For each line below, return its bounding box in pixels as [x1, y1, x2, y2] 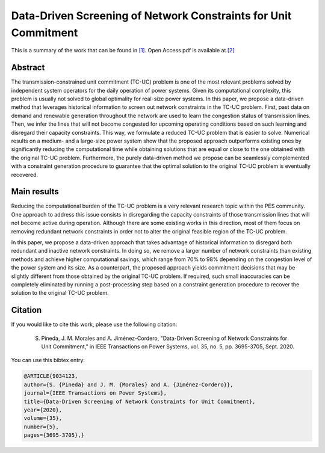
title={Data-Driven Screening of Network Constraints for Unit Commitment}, [23, 398, 256, 405]
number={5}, [23, 423, 60, 430]
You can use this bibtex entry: [11, 357, 85, 364]
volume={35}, [23, 415, 63, 422]
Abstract [11, 63, 45, 73]
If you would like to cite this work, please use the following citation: [11, 321, 178, 328]
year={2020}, [23, 406, 63, 413]
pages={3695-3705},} [23, 432, 84, 439]
